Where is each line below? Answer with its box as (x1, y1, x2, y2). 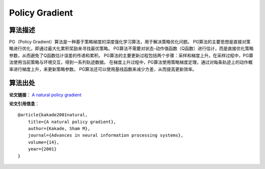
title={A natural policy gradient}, (27, 119, 116, 125)
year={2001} (27, 147, 57, 152)
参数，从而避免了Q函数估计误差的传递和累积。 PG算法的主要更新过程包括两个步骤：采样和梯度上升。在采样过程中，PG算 (9, 52, 254, 58)
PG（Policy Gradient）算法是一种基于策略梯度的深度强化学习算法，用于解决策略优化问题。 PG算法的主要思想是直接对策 (9, 39, 251, 45)
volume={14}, (27, 139, 59, 145)
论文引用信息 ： (9, 101, 39, 106)
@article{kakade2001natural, (18, 112, 88, 118)
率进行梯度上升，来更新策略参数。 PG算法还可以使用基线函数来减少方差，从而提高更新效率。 (9, 66, 197, 72)
